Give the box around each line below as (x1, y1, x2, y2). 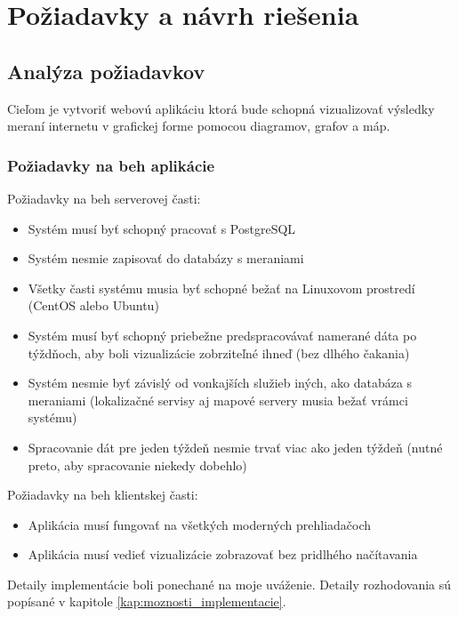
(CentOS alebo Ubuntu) (28, 296, 159, 315)
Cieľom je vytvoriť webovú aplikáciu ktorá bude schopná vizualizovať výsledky (7, 99, 435, 117)
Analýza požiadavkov (7, 57, 205, 84)
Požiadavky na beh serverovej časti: (7, 188, 201, 207)
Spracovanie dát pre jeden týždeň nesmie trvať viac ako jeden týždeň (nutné (28, 437, 443, 456)
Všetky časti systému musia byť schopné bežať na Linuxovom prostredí (28, 278, 415, 297)
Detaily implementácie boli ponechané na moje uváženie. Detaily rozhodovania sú (7, 574, 452, 593)
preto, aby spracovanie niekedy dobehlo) (28, 455, 247, 474)
